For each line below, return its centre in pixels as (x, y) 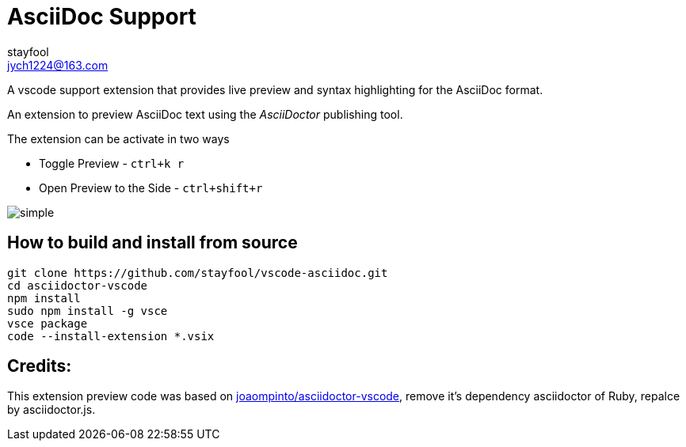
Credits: (40, 366)
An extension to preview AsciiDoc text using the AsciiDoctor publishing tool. (205, 114)
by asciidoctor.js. (51, 410)
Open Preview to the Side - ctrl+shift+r (151, 188)
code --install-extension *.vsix (111, 336)
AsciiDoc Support (102, 17)
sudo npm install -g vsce (88, 311)
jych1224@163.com (58, 65)
